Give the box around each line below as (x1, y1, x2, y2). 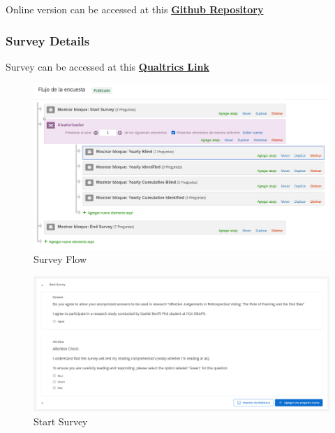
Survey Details (6, 31, 90, 49)
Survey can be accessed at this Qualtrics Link (6, 59, 209, 73)
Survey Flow (33, 252, 87, 267)
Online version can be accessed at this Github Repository (6, 2, 264, 16)
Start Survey (33, 413, 88, 428)
